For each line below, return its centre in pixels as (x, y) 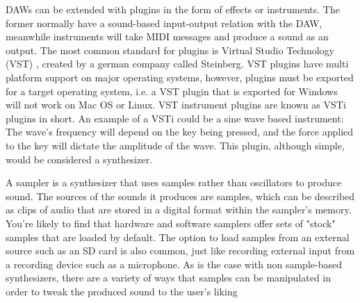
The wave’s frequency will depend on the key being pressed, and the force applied (180, 132)
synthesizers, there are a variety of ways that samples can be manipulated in (169, 278)
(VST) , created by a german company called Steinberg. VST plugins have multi (177, 64)
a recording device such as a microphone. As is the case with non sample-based (174, 264)
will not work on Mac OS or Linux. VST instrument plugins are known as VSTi (176, 105)
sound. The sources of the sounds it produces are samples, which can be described (180, 196)
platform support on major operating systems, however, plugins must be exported (180, 77)
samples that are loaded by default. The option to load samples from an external (178, 237)
